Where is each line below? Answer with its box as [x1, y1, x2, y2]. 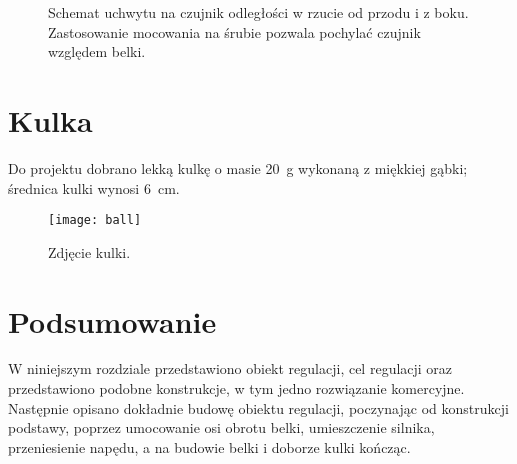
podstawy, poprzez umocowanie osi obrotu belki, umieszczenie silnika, [8, 417, 435, 438]
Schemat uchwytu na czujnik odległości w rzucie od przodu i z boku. [48, 2, 469, 22]
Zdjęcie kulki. [48, 241, 131, 262]
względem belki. [48, 41, 146, 62]
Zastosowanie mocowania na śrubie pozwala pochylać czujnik [48, 21, 421, 42]
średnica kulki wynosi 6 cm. [8, 177, 180, 198]
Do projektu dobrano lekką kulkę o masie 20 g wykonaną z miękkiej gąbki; [8, 157, 468, 178]
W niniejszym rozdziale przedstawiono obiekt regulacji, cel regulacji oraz [8, 358, 453, 379]
